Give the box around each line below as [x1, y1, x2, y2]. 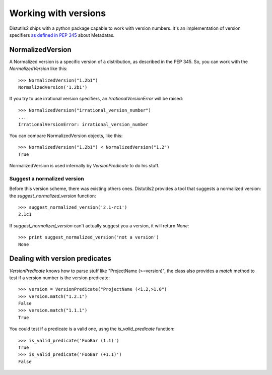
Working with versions [9, 8, 106, 19]
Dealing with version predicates [9, 255, 111, 263]
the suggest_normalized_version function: [9, 193, 96, 199]
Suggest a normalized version [9, 175, 84, 182]
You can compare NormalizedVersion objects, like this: [9, 133, 123, 139]
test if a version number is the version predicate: [9, 275, 110, 281]
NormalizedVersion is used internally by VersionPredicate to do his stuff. [9, 163, 160, 169]
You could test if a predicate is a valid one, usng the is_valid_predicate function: [9, 326, 175, 332]
